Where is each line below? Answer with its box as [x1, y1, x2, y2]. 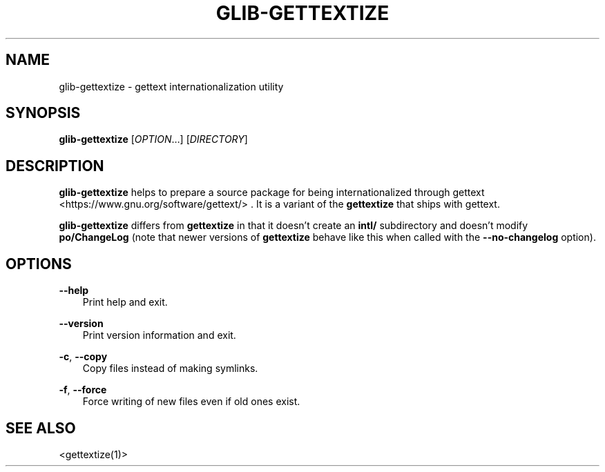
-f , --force [59, 384, 107, 396]
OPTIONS [6, 255, 72, 273]
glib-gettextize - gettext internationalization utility [59, 80, 284, 92]
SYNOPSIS [6, 104, 81, 122]
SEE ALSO [6, 419, 76, 437]
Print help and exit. [82, 296, 168, 308]
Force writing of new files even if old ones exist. [82, 395, 300, 408]
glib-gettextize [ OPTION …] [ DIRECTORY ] [59, 133, 248, 146]
